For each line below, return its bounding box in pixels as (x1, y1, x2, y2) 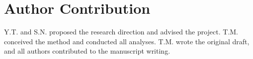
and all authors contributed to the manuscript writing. (4, 46, 170, 56)
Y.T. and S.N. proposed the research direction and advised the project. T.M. (4, 27, 239, 37)
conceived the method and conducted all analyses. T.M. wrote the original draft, (4, 36, 250, 46)
